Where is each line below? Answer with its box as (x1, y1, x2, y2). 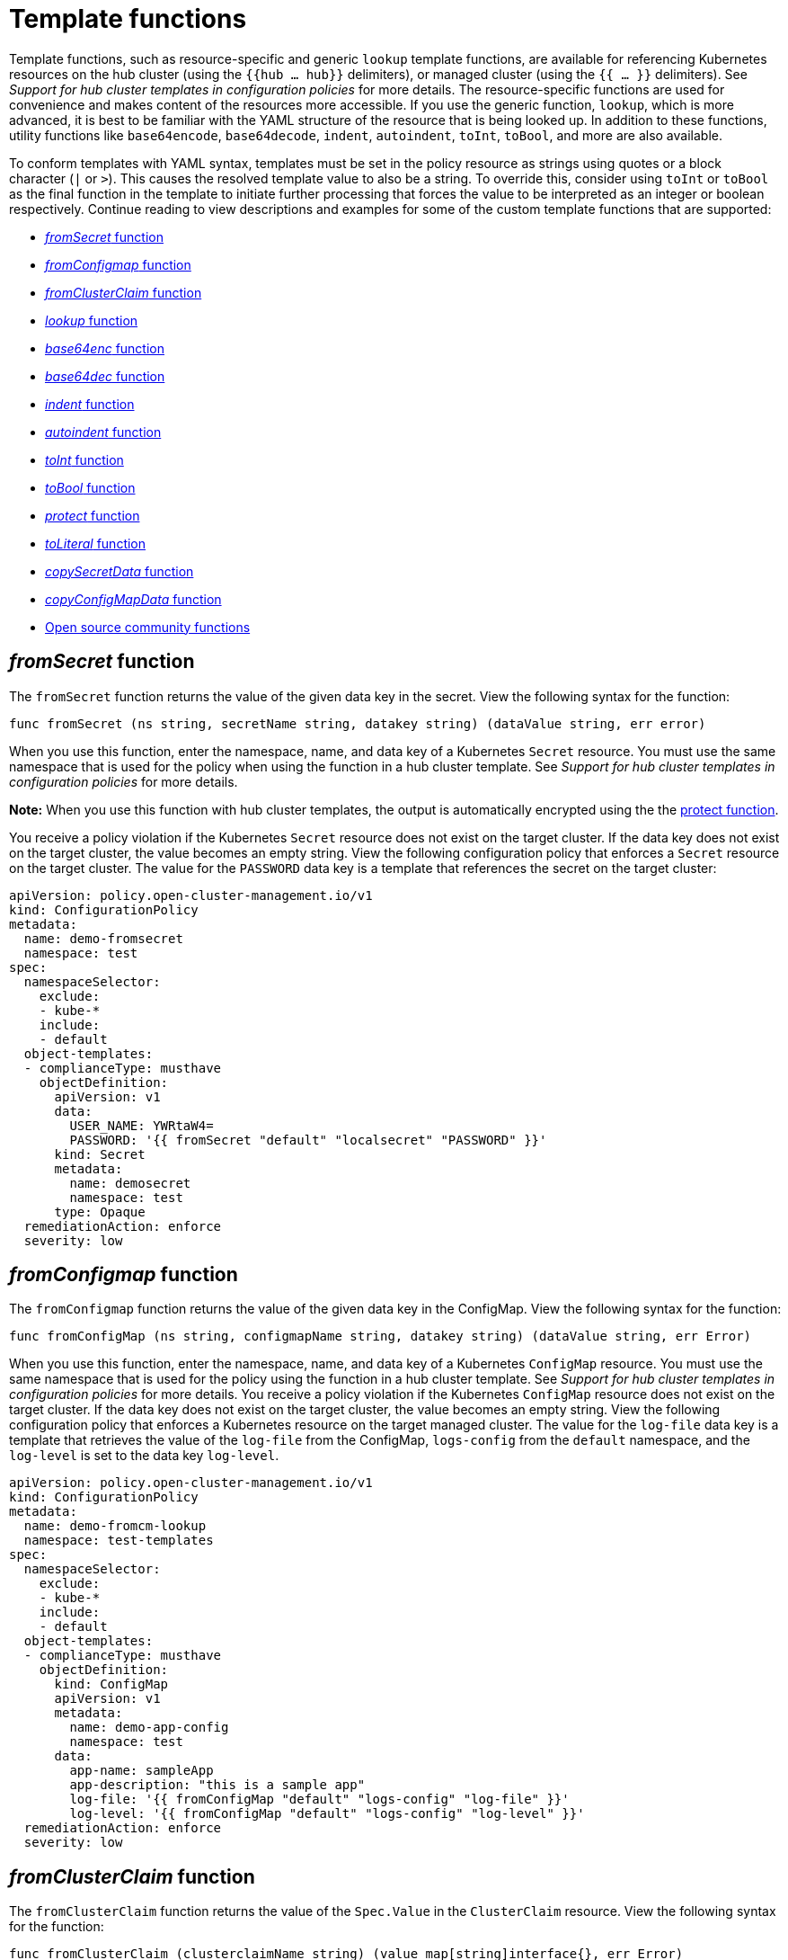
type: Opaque (54, 1204, 146, 1219)
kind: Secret (54, 1146, 146, 1162)
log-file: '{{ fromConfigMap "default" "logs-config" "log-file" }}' (69, 1792, 570, 1807)
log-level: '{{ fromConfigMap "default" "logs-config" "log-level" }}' (69, 1806, 585, 1822)
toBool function (45, 479, 136, 495)
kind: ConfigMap (54, 1677, 169, 1692)
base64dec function (45, 368, 165, 384)
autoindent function (45, 423, 162, 440)
